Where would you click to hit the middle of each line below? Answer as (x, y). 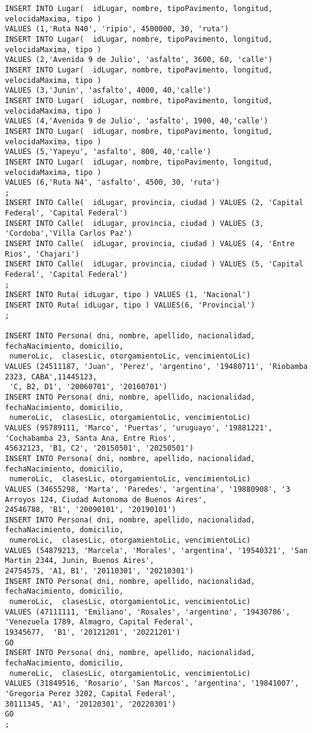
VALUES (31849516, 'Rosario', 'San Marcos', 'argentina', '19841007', (152, 684)
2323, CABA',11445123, (51, 377)
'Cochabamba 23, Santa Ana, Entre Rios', (91, 438)
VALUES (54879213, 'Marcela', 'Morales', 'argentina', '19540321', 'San (156, 550)
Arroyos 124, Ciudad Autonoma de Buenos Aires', (106, 499)
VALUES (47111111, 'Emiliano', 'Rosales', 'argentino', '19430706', (148, 612)
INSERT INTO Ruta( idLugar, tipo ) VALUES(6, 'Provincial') (130, 305)
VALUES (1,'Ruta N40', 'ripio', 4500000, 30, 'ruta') (117, 29)
